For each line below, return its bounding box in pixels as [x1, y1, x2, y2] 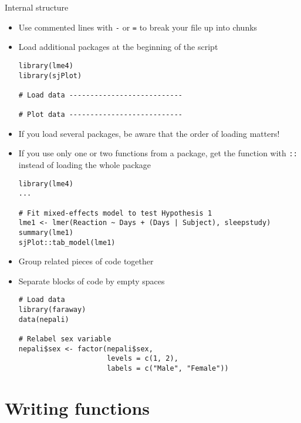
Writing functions [5, 395, 150, 419]
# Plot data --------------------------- [18, 110, 182, 119]
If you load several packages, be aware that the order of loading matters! [18, 127, 280, 139]
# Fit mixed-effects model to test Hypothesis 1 [18, 209, 212, 217]
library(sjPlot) [18, 71, 82, 80]
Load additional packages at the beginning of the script [18, 41, 218, 53]
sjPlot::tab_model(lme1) [18, 238, 116, 247]
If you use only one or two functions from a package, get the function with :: [18, 147, 297, 159]
